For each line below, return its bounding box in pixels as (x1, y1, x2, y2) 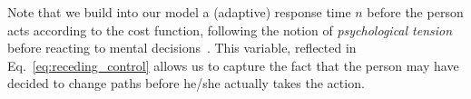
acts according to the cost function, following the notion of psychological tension (7, 20, 453, 39)
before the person (367, 3, 464, 21)
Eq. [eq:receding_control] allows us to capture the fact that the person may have (7, 55, 459, 74)
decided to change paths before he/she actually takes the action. (7, 74, 365, 93)
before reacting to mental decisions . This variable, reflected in (7, 38, 357, 57)
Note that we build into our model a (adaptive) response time (7, 3, 351, 21)
